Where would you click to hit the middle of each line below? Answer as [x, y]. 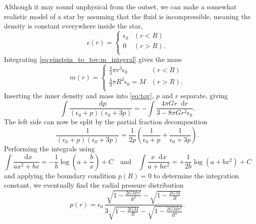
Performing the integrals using [50, 149]
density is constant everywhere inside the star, [73, 26]
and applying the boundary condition [60, 175]
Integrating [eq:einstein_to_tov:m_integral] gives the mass [93, 59]
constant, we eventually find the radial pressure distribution [94, 185]
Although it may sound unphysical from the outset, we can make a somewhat [120, 6]
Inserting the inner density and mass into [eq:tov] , [79, 96]
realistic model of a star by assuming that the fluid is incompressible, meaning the [128, 16]
